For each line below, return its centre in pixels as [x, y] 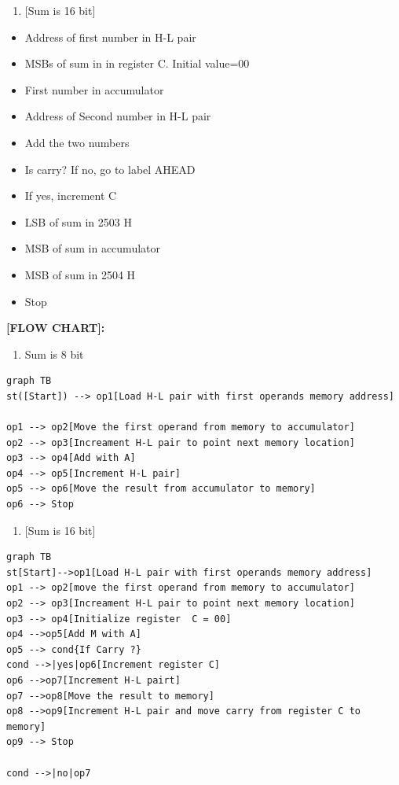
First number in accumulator [94, 89]
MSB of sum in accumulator [92, 248]
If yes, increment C [71, 195]
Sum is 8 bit [54, 354]
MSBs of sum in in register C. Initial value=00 [137, 63]
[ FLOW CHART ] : [56, 328]
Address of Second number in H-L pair [118, 116]
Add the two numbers [77, 142]
